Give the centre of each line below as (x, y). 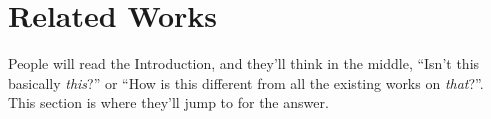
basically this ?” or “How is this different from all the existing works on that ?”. (246, 82)
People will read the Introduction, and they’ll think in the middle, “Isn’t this (244, 63)
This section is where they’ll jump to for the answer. (168, 102)
